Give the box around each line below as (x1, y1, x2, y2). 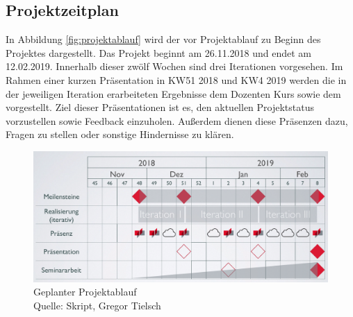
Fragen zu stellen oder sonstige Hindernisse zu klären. (6, 127, 234, 142)
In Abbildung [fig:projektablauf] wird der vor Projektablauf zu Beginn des (6, 32, 321, 46)
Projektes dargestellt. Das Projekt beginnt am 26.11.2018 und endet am (6, 45, 312, 60)
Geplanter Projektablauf (33, 284, 137, 299)
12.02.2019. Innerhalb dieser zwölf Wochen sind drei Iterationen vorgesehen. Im (6, 59, 343, 74)
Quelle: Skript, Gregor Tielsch (33, 298, 161, 312)
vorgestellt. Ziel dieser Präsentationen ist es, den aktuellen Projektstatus (6, 100, 315, 114)
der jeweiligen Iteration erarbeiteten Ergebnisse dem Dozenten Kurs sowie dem (6, 86, 341, 101)
